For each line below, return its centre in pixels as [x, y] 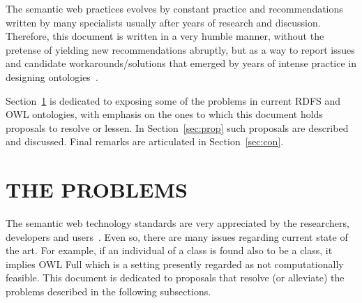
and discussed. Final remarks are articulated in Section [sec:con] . [145, 141]
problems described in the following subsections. [108, 291]
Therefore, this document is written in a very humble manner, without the [165, 36]
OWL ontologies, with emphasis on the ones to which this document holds [164, 114]
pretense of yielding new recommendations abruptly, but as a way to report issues [180, 49]
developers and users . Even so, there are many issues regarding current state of [177, 236]
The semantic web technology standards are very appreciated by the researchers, [178, 223]
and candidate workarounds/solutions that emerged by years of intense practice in [181, 63]
